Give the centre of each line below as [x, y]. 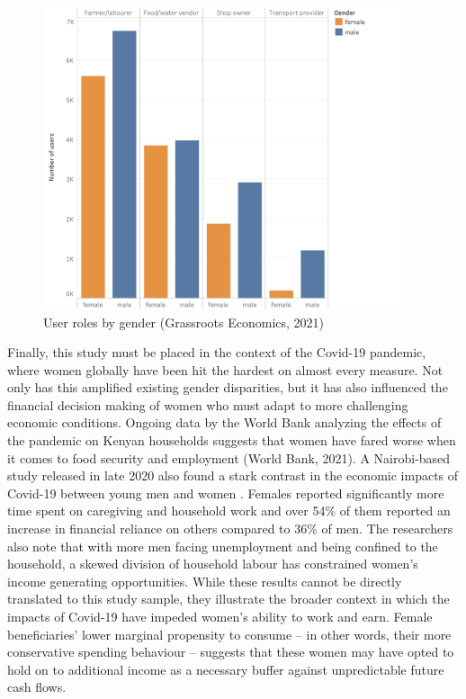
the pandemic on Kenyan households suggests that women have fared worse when [232, 440]
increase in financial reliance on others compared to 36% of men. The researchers [230, 529]
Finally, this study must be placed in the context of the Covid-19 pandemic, [217, 352]
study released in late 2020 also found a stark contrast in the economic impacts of [233, 475]
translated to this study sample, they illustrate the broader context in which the [229, 599]
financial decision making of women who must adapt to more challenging [208, 404]
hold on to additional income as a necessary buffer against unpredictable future [226, 669]
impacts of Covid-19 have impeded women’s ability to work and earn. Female [220, 617]
